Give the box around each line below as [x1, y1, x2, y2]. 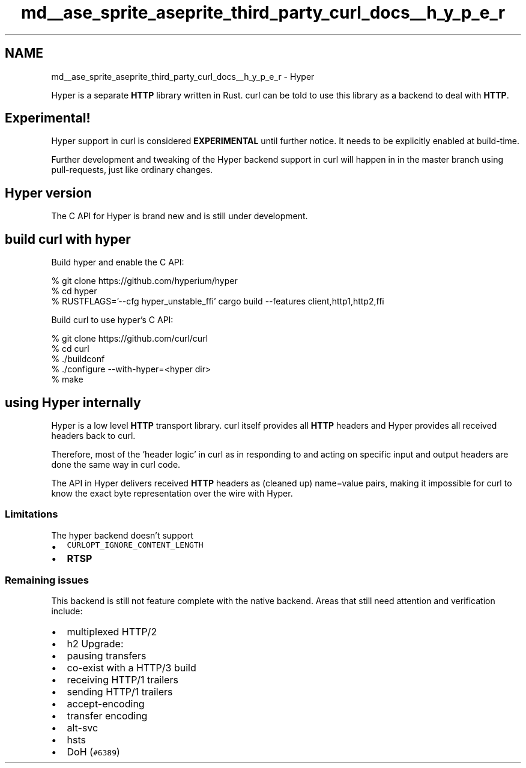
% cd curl [51, 343, 89, 354]
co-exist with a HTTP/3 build [67, 662, 196, 674]
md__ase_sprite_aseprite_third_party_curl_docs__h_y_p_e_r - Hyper [51, 71, 315, 82]
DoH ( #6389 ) [67, 746, 120, 758]
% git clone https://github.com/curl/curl [51, 333, 208, 344]
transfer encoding [67, 710, 148, 722]
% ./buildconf [51, 354, 105, 364]
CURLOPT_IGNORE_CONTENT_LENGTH [67, 540, 204, 549]
